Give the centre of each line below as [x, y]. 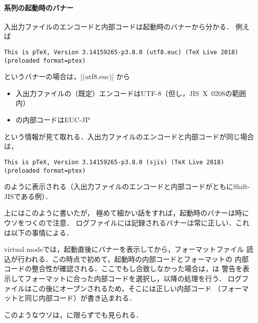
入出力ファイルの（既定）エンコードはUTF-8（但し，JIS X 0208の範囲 [131, 93]
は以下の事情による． [39, 232]
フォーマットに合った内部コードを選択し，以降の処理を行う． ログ [133, 278]
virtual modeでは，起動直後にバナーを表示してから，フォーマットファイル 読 [129, 249]
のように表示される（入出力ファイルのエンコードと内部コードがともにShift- [127, 186]
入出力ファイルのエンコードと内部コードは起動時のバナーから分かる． [119, 26]
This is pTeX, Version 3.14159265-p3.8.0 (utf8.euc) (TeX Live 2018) [121, 52]
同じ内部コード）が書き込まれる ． [80, 298]
